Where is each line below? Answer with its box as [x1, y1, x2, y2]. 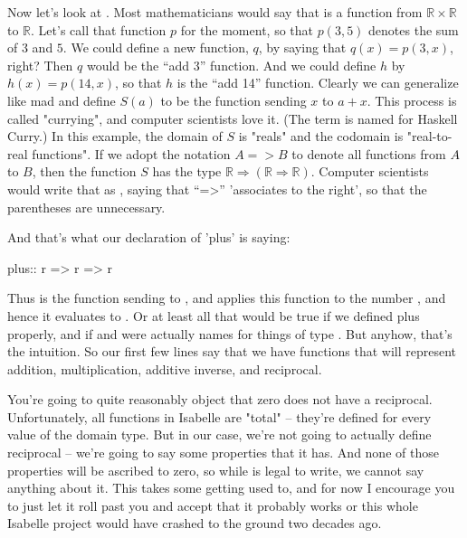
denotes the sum [368, 20, 459, 39]
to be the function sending [160, 90, 307, 109]
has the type [152, 162, 222, 181]
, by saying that [258, 38, 347, 57]
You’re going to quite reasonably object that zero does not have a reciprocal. [7, 390, 433, 409]
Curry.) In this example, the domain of [7, 127, 223, 146]
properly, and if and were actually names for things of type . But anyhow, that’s [7, 324, 453, 343]
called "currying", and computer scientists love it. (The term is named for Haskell [7, 109, 458, 127]
